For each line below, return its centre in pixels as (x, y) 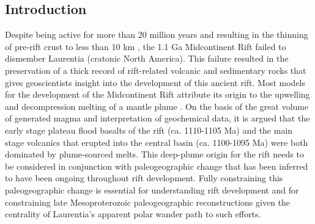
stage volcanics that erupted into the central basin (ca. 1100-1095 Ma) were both (157, 142)
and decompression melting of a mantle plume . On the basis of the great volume (157, 106)
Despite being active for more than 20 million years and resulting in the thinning (157, 34)
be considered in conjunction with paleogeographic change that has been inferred (157, 166)
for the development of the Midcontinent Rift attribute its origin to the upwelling (157, 94)
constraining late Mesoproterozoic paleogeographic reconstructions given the (148, 202)
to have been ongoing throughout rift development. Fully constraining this (144, 178)
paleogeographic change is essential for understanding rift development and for (152, 190)
